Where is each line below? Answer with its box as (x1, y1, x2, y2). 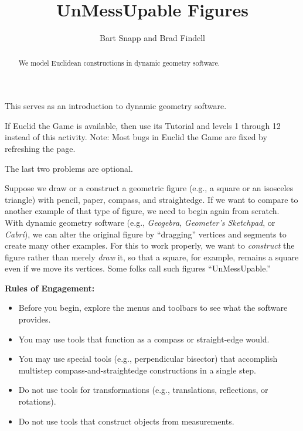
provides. (18, 313, 51, 325)
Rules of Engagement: (5, 281, 95, 294)
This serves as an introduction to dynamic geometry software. (5, 100, 227, 112)
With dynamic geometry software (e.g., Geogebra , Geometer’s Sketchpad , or (5, 216, 275, 228)
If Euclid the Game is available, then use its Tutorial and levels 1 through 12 (5, 119, 281, 131)
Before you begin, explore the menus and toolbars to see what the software (18, 301, 288, 314)
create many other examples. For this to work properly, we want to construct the (5, 239, 295, 252)
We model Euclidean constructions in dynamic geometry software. (18, 57, 220, 67)
